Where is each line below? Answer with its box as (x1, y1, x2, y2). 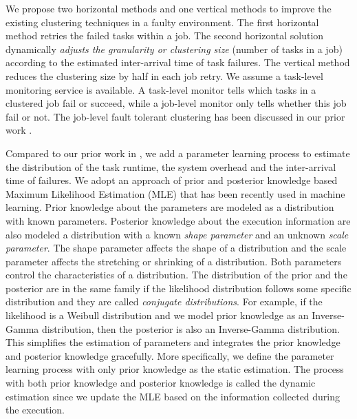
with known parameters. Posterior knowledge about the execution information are (6, 213, 351, 227)
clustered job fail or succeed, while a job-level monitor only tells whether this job (6, 96, 347, 110)
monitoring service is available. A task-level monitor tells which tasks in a (6, 82, 316, 96)
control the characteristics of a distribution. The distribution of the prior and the (6, 267, 347, 282)
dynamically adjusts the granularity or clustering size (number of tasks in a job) (6, 41, 343, 56)
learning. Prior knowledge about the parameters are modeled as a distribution (6, 200, 334, 214)
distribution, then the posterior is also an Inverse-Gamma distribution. (41, 321, 340, 336)
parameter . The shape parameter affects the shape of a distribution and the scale (6, 241, 347, 255)
